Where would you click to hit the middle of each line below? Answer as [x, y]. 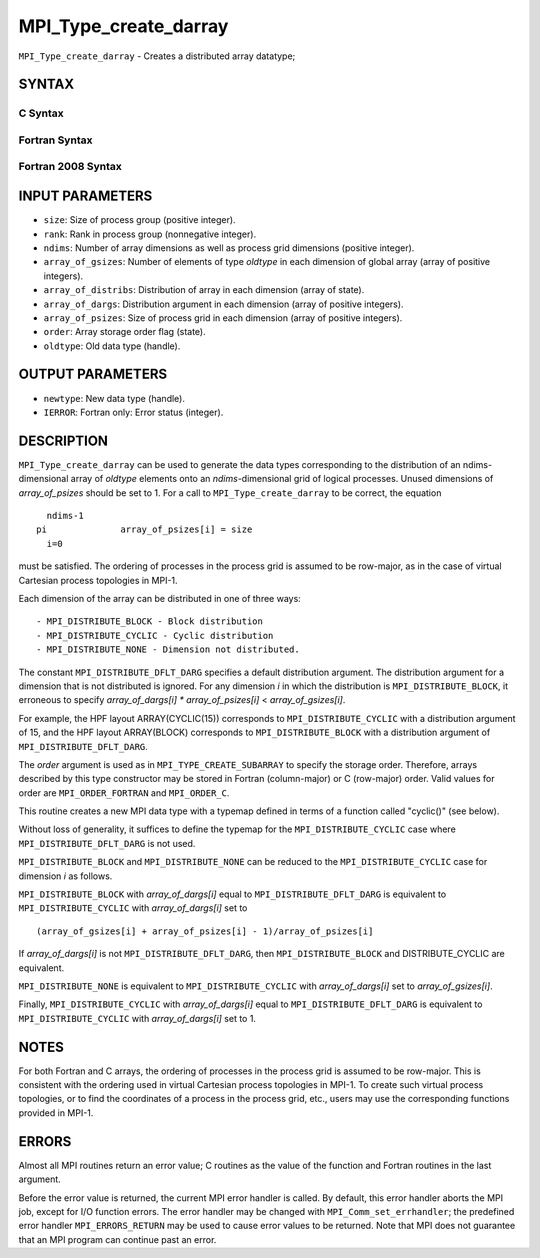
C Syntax [41, 113]
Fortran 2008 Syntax [70, 167]
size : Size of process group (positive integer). [139, 220]
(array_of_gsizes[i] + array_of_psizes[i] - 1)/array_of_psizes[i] [205, 931]
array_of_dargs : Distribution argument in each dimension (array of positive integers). [223, 304]
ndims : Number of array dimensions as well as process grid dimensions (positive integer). [229, 247]
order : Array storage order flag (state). [124, 332]
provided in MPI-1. [56, 1112]
